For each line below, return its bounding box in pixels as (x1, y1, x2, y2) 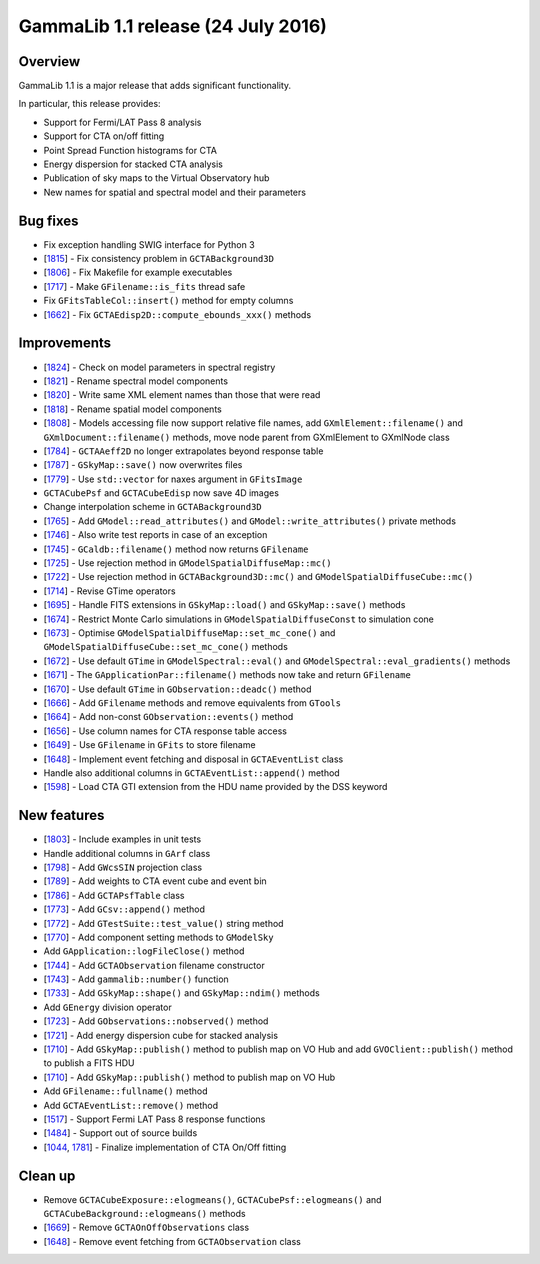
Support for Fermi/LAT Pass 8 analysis (43, 116, 202, 128)
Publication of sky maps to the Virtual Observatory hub (43, 172, 270, 184)
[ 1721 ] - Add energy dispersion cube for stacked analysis (43, 1029, 279, 1041)
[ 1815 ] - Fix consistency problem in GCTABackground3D (43, 253, 275, 265)
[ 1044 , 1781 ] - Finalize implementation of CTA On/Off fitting (43, 1141, 287, 1153)
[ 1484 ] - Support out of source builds (43, 1127, 198, 1139)
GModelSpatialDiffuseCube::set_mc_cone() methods (43, 641, 289, 653)
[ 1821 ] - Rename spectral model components (43, 375, 229, 387)
